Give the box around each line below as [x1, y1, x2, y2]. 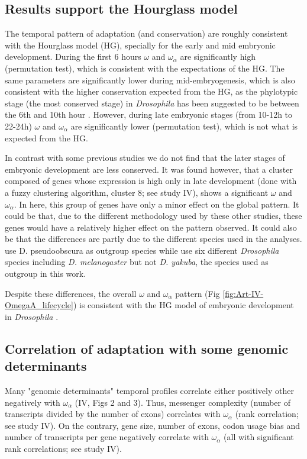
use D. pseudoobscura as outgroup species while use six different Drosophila [5, 244, 279, 256]
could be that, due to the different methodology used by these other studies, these [5, 209, 302, 222]
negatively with [5, 396, 60, 408]
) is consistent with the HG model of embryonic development [73, 299, 294, 311]
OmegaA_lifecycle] [5, 299, 73, 311]
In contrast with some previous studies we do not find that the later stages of [5, 151, 285, 164]
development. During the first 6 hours [5, 50, 141, 63]
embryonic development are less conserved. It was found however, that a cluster [5, 163, 293, 175]
